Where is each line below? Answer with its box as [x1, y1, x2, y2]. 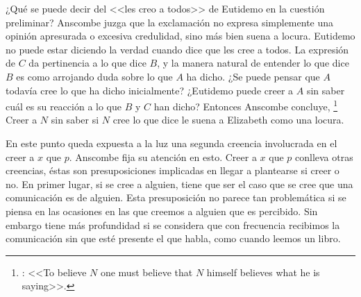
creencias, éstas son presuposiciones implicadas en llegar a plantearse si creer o [6, 163, 339, 178]
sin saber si [51, 112, 99, 127]
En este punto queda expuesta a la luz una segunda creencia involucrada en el [6, 136, 337, 150]
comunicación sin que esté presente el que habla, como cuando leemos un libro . [6, 231, 341, 246]
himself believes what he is [206, 264, 320, 279]
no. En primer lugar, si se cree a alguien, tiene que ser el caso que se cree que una [6, 176, 353, 191]
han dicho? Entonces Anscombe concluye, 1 [153, 97, 338, 113]
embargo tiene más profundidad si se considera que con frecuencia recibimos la [6, 217, 340, 232]
